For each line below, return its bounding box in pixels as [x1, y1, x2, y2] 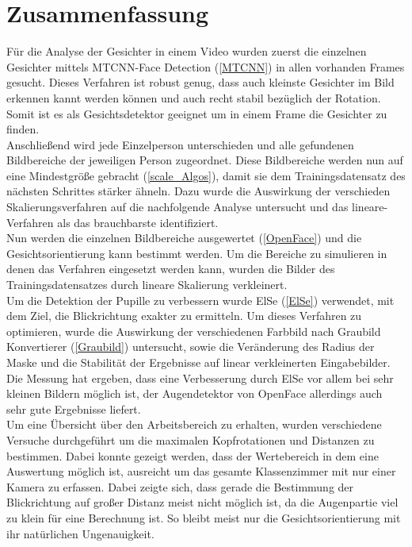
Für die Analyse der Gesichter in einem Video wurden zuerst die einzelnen [6, 43, 367, 60]
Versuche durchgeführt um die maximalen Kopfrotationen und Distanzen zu [6, 431, 375, 448]
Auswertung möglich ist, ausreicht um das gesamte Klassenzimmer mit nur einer [6, 463, 396, 480]
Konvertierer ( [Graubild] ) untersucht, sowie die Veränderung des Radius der [6, 338, 375, 355]
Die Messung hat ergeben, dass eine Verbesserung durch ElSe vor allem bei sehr [6, 369, 394, 386]
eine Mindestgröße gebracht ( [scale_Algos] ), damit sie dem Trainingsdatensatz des [6, 167, 406, 183]
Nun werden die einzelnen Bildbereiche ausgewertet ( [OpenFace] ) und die [6, 229, 362, 246]
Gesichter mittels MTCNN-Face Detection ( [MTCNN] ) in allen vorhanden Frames [6, 58, 405, 75]
